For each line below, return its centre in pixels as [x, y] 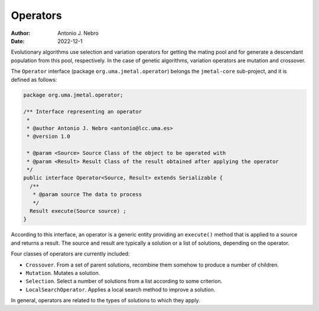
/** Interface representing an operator [82, 112]
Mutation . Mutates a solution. [63, 273]
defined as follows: [34, 79]
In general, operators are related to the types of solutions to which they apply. [105, 300]
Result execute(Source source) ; [78, 211]
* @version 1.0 [49, 137]
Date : [18, 41]
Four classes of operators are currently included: [70, 254]
